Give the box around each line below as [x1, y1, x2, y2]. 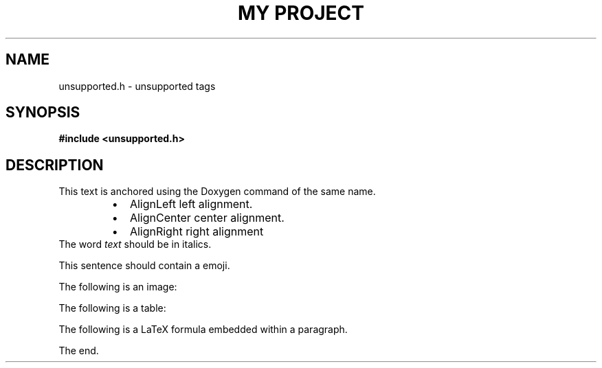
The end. [58, 345, 99, 357]
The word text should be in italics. [58, 238, 212, 251]
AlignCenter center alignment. [129, 211, 285, 225]
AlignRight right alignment [129, 225, 264, 239]
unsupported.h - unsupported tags [58, 80, 216, 92]
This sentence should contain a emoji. [58, 260, 230, 272]
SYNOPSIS [5, 104, 80, 122]
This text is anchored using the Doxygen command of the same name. [58, 185, 376, 198]
